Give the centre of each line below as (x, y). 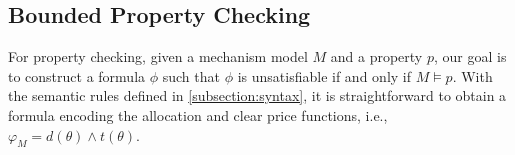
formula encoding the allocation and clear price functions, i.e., (198, 114)
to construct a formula (77, 75)
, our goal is (470, 56)
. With (472, 75)
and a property (376, 56)
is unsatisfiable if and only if (324, 75)
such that (191, 75)
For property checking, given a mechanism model (158, 56)
